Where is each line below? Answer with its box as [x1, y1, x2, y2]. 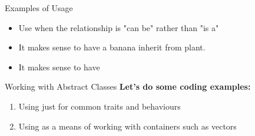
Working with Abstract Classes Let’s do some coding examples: [5, 80, 251, 93]
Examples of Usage [5, 2, 73, 13]
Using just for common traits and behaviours [18, 100, 181, 112]
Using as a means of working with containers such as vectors [18, 120, 237, 132]
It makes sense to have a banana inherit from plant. [18, 41, 206, 53]
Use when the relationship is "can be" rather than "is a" [18, 21, 219, 33]
